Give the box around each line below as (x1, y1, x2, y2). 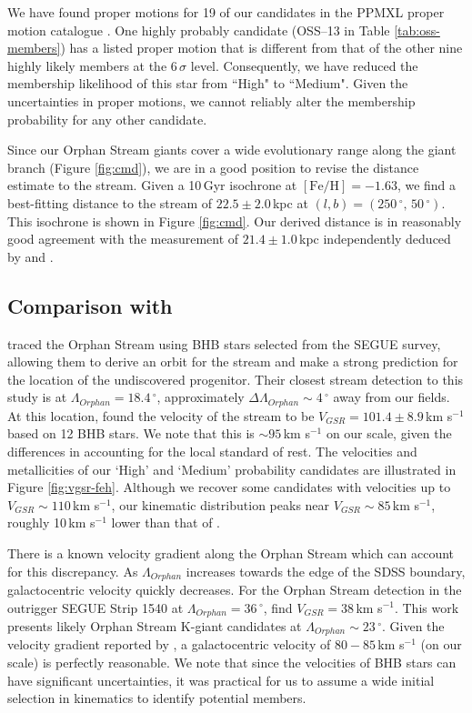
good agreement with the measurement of (7, 229, 239, 248)
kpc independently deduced (299, 229, 451, 248)
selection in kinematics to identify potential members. (7, 688, 306, 708)
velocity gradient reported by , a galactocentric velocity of (7, 635, 331, 654)
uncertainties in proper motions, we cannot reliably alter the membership (7, 91, 416, 110)
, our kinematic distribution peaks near (111, 495, 330, 514)
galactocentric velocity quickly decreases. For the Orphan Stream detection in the (7, 579, 462, 598)
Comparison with (7, 291, 173, 319)
